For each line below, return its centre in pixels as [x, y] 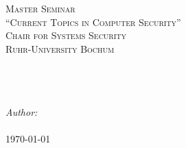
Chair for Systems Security [66, 35]
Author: [22, 112]
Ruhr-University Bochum [60, 48]
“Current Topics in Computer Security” [93, 22]
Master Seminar [40, 8]
